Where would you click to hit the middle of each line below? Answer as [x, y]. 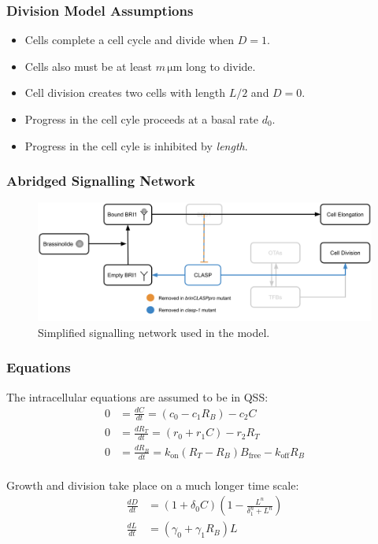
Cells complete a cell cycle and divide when [130, 40]
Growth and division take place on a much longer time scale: [153, 485]
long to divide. [221, 66]
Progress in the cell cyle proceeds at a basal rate [141, 119]
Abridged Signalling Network [101, 181]
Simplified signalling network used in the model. [154, 332]
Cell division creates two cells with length [125, 93]
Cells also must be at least [89, 66]
